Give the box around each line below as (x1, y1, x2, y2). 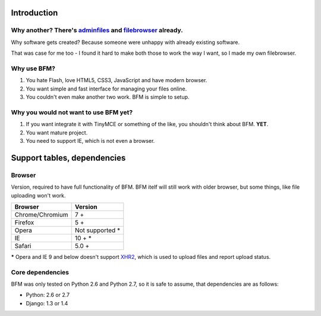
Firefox (14, 218, 34, 226)
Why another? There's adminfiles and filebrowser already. (11, 26, 184, 35)
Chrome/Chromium (14, 210, 68, 218)
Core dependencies (11, 268, 70, 276)
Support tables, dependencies (11, 152, 126, 163)
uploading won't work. (11, 192, 66, 199)
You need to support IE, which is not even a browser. (26, 137, 155, 144)
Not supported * (74, 226, 121, 234)
